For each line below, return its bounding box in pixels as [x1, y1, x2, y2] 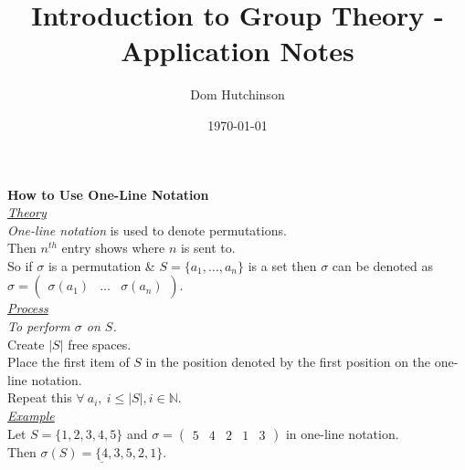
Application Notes [121, 32, 354, 69]
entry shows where [61, 238, 165, 257]
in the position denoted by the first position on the [145, 352, 431, 371]
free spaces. [68, 334, 132, 353]
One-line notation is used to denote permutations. [7, 220, 287, 239]
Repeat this [7, 388, 72, 407]
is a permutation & [48, 256, 155, 275]
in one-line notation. [285, 423, 399, 443]
